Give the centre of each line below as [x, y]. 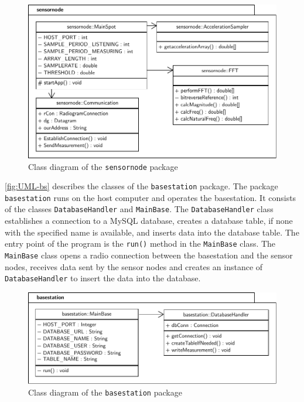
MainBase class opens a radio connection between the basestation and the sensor [149, 255]
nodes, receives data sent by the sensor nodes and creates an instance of [134, 266]
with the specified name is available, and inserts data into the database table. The [152, 232]
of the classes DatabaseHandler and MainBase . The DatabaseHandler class [139, 209]
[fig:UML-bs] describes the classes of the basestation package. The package [141, 186]
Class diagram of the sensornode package [103, 166]
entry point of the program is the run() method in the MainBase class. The [140, 243]
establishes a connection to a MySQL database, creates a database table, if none [149, 221]
